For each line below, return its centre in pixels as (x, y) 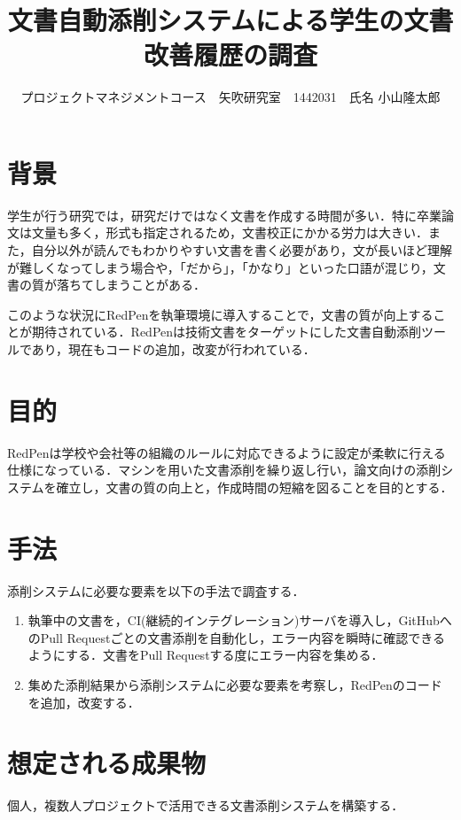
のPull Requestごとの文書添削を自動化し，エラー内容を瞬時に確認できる (237, 637)
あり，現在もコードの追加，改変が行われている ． (173, 349)
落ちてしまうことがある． (131, 285)
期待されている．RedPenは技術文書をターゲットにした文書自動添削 (227, 332)
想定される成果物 (107, 763)
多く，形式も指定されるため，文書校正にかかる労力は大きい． (248, 232)
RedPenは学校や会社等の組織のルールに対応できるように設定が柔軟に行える (227, 452)
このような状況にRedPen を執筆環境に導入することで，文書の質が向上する (220, 314)
